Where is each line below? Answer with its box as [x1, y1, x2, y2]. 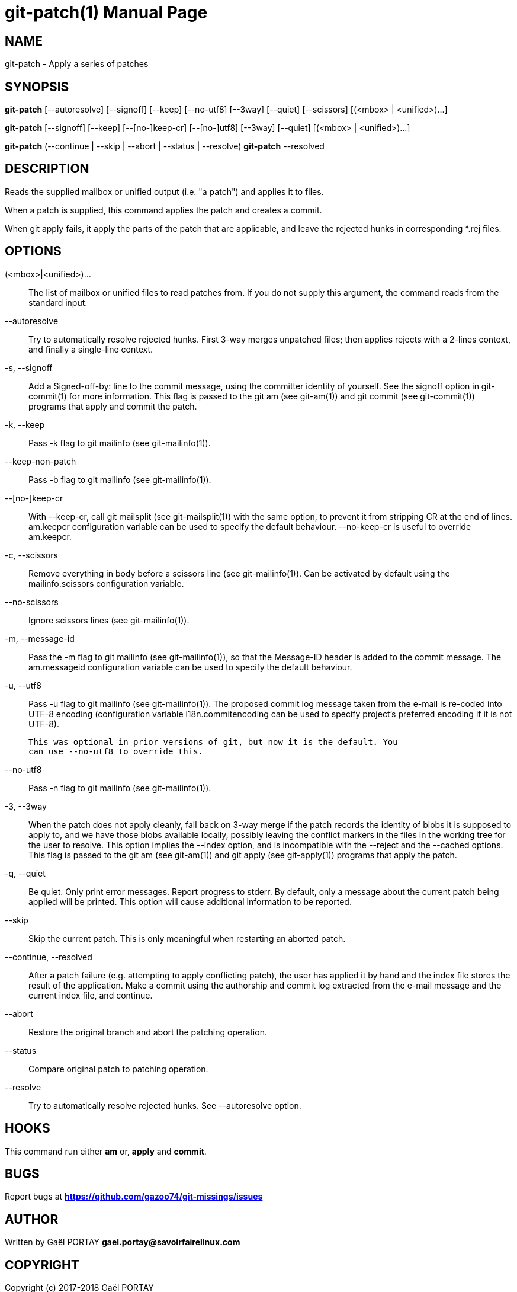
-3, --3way [5, 801, 47, 811]
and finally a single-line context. [28, 344, 153, 354]
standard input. [28, 297, 88, 308]
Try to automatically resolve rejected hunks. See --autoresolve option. [28, 1100, 301, 1111]
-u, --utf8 [5, 680, 41, 690]
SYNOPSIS [5, 79, 69, 94]
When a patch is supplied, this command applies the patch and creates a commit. [5, 204, 322, 215]
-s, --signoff [5, 362, 53, 373]
